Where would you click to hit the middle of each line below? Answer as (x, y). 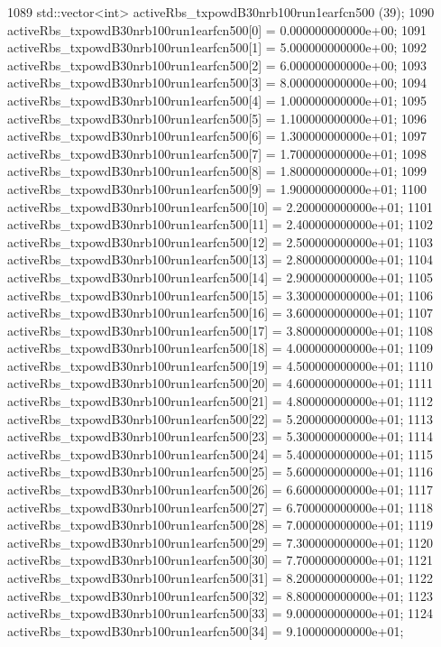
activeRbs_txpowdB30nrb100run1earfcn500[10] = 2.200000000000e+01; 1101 (220, 206)
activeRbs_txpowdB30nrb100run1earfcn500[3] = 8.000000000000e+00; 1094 (217, 83)
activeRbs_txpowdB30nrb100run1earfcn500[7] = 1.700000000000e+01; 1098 (217, 153)
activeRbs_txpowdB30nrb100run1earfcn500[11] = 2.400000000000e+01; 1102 (220, 224)
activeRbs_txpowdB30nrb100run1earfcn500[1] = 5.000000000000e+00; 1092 (217, 47)
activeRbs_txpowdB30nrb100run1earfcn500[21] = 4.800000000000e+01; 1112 (220, 401)
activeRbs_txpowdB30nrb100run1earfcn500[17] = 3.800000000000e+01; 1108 (220, 330)
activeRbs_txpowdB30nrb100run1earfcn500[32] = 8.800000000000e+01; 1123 (220, 595)
